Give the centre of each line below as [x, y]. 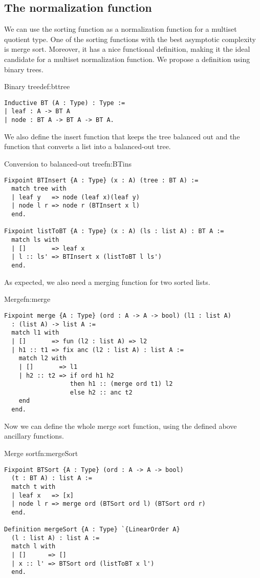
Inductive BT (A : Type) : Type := [65, 103]
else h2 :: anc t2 [101, 392]
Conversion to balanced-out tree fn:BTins [68, 163]
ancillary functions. [34, 436]
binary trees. [24, 69]
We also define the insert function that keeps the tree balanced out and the [122, 136]
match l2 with [42, 358]
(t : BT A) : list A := [52, 478]
